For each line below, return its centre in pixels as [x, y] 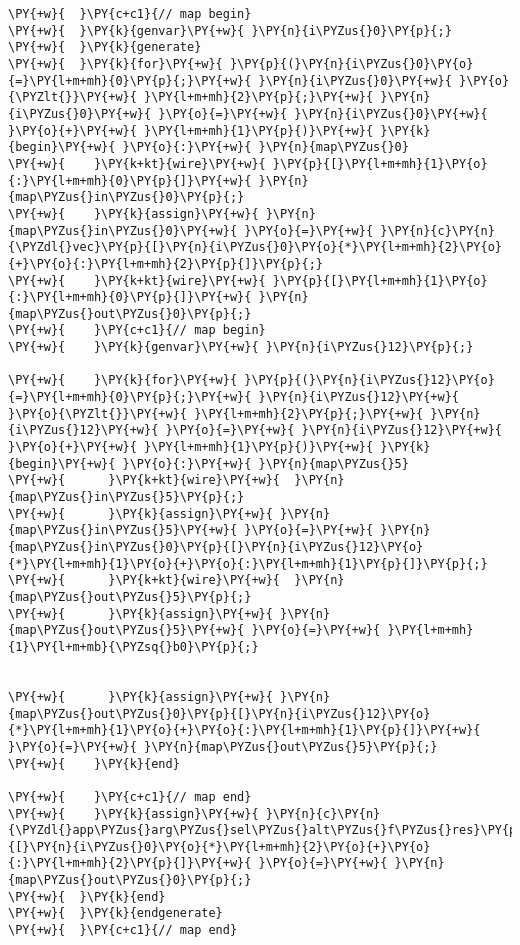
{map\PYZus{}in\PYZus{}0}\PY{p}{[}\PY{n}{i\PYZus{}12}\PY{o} [216, 547]
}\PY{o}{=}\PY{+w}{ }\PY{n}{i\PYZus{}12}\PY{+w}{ [333, 430]
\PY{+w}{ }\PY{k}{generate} [105, 47]
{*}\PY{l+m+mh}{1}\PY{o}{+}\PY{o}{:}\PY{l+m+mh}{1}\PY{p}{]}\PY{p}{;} [248, 563]
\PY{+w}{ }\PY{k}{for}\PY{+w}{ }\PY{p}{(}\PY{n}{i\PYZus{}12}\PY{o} [251, 380]
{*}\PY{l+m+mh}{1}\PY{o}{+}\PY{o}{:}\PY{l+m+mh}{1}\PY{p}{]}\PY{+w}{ [244, 730]
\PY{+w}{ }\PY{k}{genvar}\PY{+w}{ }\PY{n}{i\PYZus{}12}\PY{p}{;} [241, 347]
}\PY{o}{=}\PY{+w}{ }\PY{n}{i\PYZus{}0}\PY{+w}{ [323, 113]
